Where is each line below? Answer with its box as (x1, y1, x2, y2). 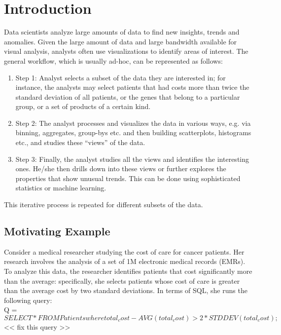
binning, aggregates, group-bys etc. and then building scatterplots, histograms (15, 127, 251, 138)
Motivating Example (4, 223, 110, 239)
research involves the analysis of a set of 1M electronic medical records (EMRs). (4, 256, 246, 266)
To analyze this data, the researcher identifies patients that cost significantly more (4, 266, 252, 276)
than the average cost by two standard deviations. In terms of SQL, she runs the (4, 285, 247, 296)
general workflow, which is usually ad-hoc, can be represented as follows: (4, 55, 223, 66)
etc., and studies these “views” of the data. (15, 137, 145, 148)
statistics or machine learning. (15, 183, 106, 193)
